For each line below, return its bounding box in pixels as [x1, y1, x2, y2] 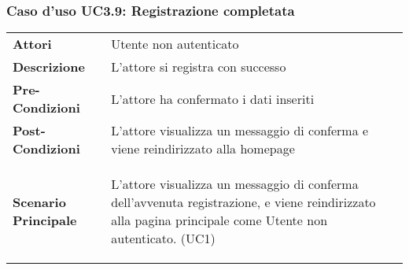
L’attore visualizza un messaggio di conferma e [111, 121, 369, 140]
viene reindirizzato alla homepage [111, 139, 295, 158]
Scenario [13, 193, 66, 212]
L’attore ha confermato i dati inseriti [111, 89, 315, 108]
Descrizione [13, 57, 85, 76]
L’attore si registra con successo [111, 57, 286, 76]
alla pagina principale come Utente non [111, 211, 328, 230]
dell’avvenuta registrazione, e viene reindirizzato [111, 193, 376, 212]
